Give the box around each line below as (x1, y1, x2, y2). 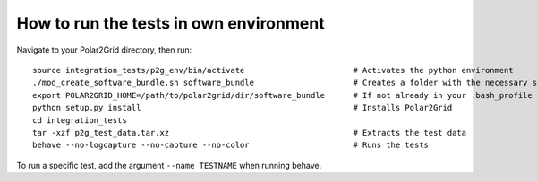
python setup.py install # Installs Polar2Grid (32, 103, 453, 113)
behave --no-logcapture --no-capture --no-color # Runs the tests (32, 140, 430, 151)
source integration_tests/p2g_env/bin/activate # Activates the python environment (32, 65, 514, 75)
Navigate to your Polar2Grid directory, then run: (16, 45, 192, 55)
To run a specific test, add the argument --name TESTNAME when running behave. (16, 160, 322, 170)
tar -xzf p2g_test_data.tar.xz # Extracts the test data (32, 128, 467, 137)
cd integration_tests (32, 115, 127, 125)
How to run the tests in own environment (16, 13, 326, 33)
